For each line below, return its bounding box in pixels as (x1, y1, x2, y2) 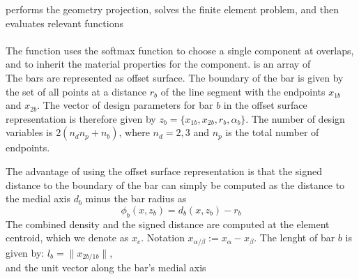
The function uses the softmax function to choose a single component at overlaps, (6, 43, 354, 57)
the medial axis (6, 191, 71, 206)
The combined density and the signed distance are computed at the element (6, 216, 330, 231)
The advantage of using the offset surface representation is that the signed (6, 163, 322, 178)
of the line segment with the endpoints (160, 84, 326, 98)
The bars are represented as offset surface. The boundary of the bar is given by (6, 70, 344, 84)
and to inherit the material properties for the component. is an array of (6, 56, 311, 71)
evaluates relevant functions (6, 15, 123, 30)
